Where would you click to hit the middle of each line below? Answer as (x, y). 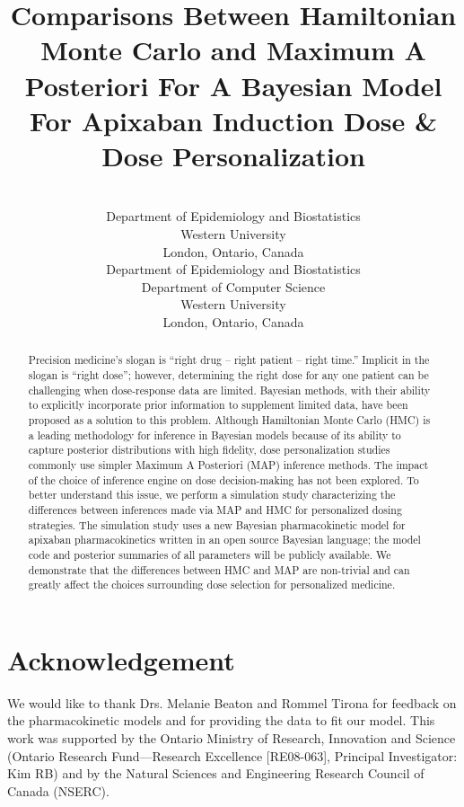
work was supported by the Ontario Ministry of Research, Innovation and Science (232, 738)
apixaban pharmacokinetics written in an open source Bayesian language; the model (224, 540)
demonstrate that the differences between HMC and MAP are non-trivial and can (219, 569)
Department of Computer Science (233, 286)
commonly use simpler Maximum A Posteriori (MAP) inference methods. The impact (228, 465)
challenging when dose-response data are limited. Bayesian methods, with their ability (229, 390)
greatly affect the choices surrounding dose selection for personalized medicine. (212, 585)
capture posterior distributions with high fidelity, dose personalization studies (209, 450)
